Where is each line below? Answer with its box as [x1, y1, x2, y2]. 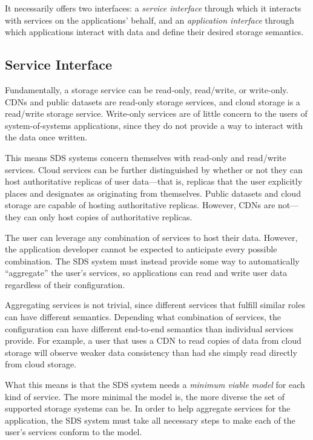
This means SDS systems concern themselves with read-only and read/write [5, 151, 286, 163]
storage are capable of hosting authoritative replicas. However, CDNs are [5, 199, 275, 211]
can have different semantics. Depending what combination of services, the [5, 310, 281, 323]
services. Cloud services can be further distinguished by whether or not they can [5, 163, 303, 176]
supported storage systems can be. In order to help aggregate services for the [5, 402, 291, 415]
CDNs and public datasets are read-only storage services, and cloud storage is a [5, 95, 300, 108]
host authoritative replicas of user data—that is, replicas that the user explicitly [5, 175, 303, 188]
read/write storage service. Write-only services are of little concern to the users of [5, 107, 308, 120]
